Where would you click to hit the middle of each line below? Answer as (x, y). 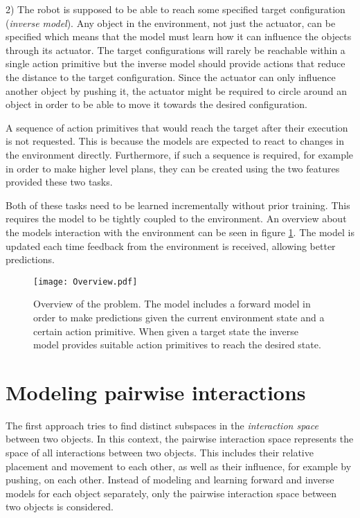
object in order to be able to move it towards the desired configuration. (156, 104)
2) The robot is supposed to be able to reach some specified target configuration (175, 9)
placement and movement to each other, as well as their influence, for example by (179, 466)
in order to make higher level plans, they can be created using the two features (173, 168)
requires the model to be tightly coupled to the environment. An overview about (176, 218)
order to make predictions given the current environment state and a (179, 317)
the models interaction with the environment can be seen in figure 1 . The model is (180, 232)
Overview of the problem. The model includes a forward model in (172, 304)
